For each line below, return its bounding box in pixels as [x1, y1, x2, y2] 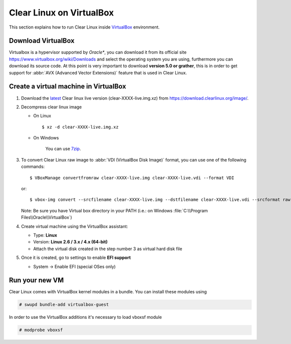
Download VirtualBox [9, 37, 75, 45]
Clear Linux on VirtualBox [9, 7, 114, 18]
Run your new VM [9, 276, 64, 284]
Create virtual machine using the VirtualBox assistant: [21, 223, 129, 229]
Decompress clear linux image [21, 104, 82, 110]
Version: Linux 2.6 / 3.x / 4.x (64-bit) [33, 239, 108, 245]
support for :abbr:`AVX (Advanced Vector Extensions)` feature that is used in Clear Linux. [9, 70, 187, 75]
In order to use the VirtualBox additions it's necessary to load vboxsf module [9, 314, 162, 320]
